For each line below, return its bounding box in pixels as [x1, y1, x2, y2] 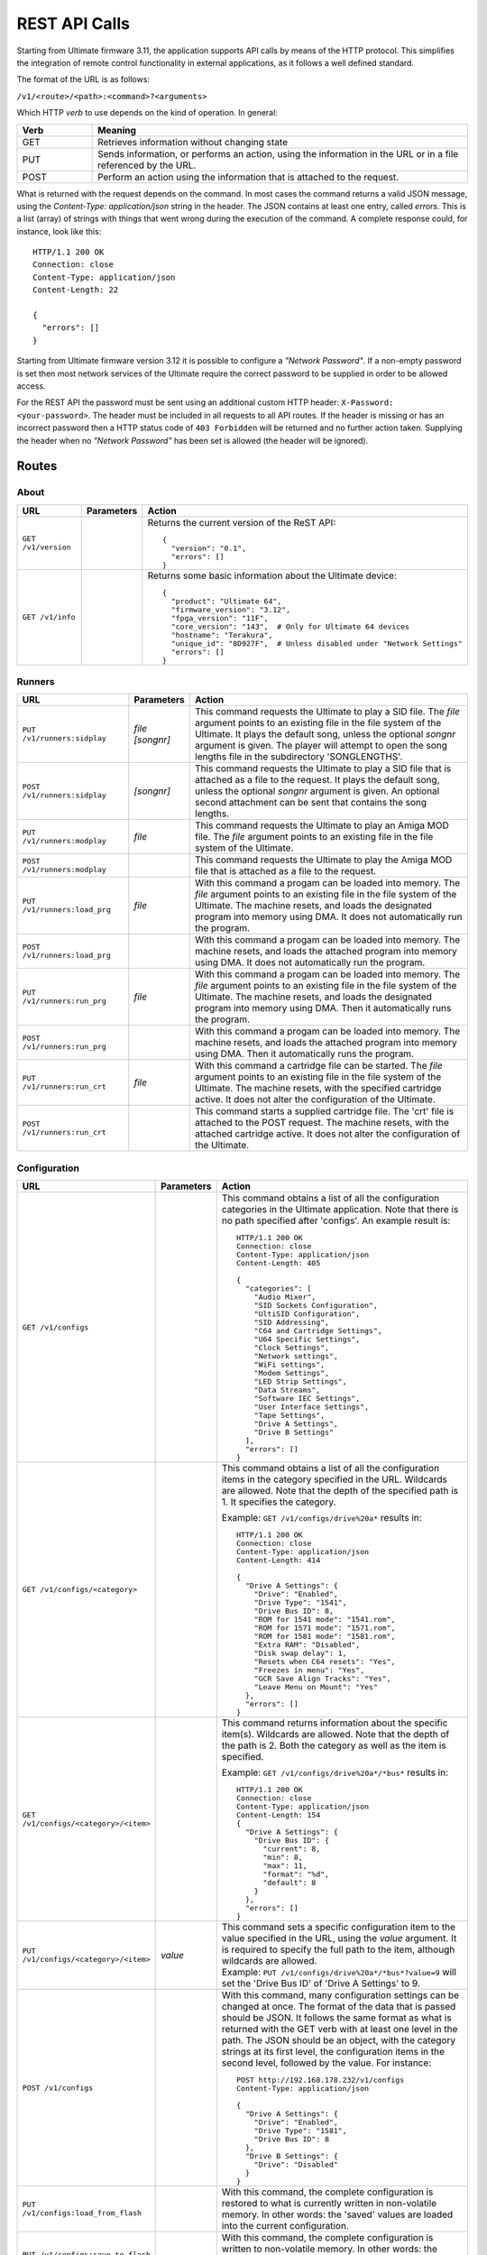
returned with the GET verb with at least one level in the [221, 2023, 458, 2036]
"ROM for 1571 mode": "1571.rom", [253, 1624, 396, 1633]
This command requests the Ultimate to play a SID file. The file [195, 705, 460, 718]
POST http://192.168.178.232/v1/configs [235, 2076, 405, 2085]
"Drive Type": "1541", [253, 1597, 347, 1607]
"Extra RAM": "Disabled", [253, 1640, 361, 1650]
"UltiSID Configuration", [253, 1309, 361, 1319]
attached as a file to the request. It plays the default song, [195, 774, 440, 787]
